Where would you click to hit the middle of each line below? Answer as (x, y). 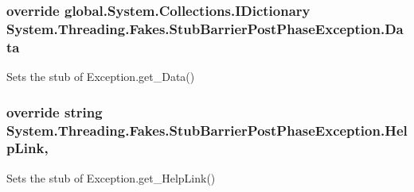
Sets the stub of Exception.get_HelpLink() (111, 177)
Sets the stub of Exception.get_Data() (101, 77)
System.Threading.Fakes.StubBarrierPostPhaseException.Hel (207, 130)
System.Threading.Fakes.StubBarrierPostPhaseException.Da (205, 28)
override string (55, 111)
